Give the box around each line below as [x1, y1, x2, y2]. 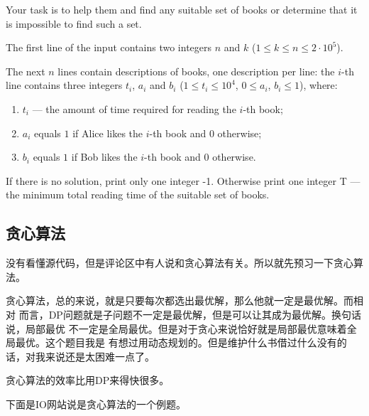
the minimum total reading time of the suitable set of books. [6, 187, 270, 202]
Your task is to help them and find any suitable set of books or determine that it [6, 2, 358, 16]
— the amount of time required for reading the [32, 101, 236, 116]
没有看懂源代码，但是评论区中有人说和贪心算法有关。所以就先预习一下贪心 [6, 255, 353, 270]
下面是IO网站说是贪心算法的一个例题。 [6, 396, 186, 411]
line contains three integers [6, 78, 123, 92]
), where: [299, 78, 338, 92]
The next [6, 63, 45, 78]
